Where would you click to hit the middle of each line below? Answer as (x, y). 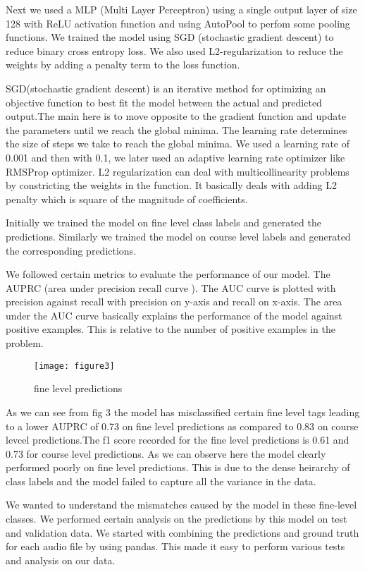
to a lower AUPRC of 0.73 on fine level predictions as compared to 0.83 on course (182, 426)
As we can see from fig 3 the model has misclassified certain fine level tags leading (183, 412)
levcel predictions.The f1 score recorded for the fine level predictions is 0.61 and (178, 440)
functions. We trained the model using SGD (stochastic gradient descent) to (170, 37)
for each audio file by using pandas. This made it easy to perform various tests (175, 546)
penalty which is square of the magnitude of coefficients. (127, 199)
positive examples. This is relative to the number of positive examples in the (171, 329)
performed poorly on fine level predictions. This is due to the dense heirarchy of (178, 467)
